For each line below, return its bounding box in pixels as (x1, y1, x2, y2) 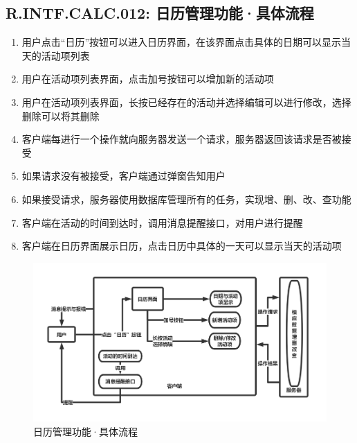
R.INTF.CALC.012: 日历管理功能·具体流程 (6, 2, 314, 24)
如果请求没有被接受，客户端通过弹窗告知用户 (21, 168, 226, 183)
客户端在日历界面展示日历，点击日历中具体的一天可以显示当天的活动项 (21, 238, 342, 253)
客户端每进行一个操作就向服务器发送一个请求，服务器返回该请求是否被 (21, 132, 342, 146)
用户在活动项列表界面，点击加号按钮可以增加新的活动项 (21, 71, 274, 86)
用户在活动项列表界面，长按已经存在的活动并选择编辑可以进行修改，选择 (21, 94, 351, 109)
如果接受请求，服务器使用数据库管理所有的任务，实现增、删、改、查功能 (21, 191, 351, 206)
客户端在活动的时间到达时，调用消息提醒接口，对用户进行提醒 (21, 215, 303, 229)
